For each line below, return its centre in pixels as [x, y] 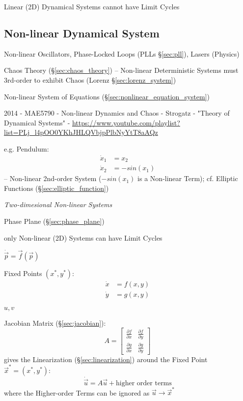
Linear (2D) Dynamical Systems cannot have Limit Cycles [92, 6]
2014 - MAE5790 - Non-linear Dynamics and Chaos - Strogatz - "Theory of [117, 113]
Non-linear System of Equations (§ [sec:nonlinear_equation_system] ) [107, 96]
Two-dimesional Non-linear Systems [58, 204]
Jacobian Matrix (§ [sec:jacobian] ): [55, 323]
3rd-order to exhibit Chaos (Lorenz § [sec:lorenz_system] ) [90, 79]
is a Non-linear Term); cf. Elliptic [188, 178]
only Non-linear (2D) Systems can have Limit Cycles [83, 237]
